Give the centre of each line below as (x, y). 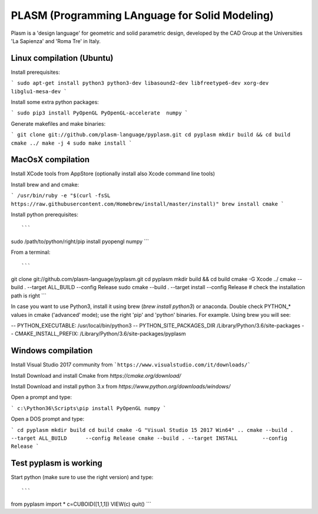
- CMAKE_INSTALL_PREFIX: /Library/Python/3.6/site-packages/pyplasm (98, 334)
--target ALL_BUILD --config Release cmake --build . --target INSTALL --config (149, 438)
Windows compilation (52, 351)
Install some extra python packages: (55, 102)
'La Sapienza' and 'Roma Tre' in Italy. (56, 41)
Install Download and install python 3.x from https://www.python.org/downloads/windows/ (121, 387)
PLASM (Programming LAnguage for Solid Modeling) (142, 15)
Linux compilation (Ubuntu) (62, 58)
